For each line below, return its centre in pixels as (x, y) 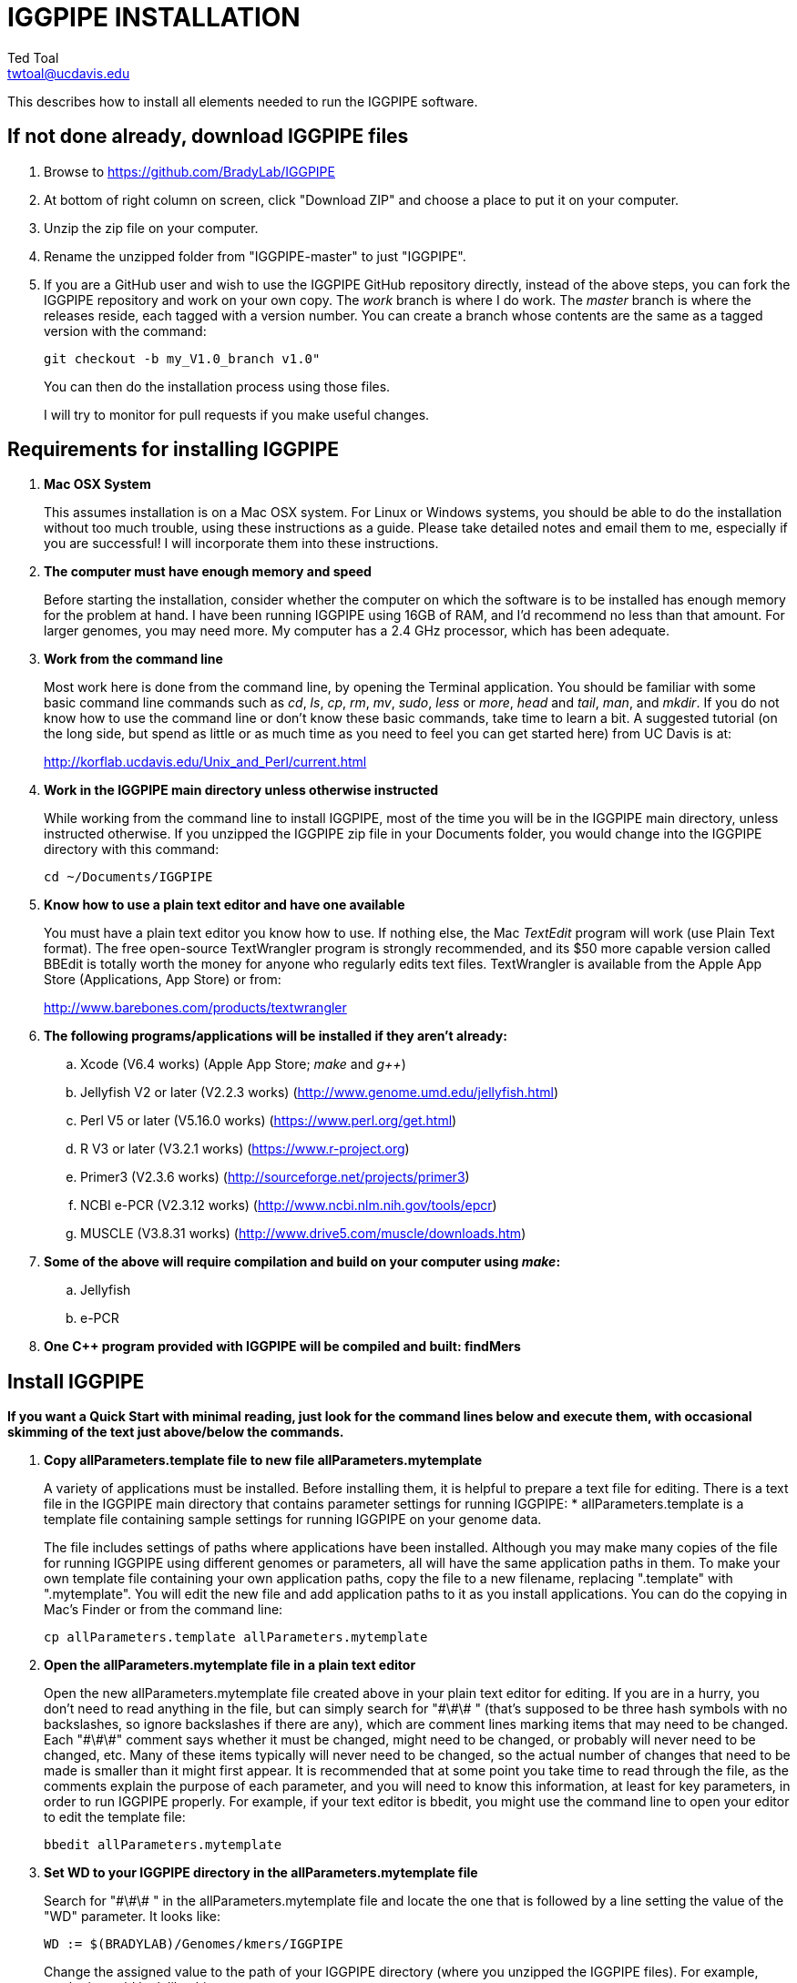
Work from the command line (133, 659)
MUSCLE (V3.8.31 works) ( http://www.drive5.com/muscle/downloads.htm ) (303, 1234)
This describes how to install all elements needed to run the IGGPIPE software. (243, 101)
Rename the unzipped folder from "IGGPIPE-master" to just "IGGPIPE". (255, 256)
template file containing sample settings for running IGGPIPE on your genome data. (293, 1520)
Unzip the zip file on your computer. (151, 228)
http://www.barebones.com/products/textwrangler (195, 1008)
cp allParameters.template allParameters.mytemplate (236, 1637)
